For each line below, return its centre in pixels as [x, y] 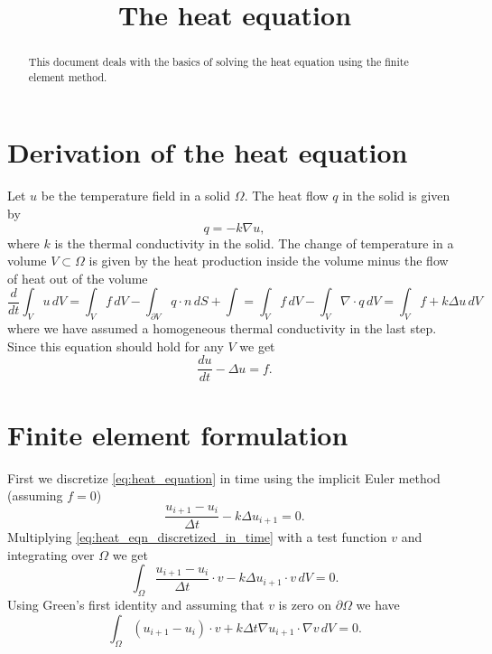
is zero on [305, 605]
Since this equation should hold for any [116, 346]
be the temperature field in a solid [136, 196]
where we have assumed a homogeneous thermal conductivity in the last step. [222, 328]
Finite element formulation [178, 434]
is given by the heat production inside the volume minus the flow [269, 261]
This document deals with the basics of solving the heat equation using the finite [218, 62]
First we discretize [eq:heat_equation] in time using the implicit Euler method [224, 477]
